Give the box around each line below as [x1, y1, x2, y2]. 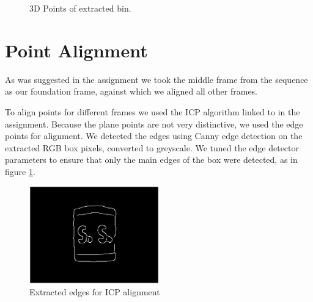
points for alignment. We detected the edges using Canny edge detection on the [5, 129, 303, 142]
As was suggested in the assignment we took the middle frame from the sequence [5, 73, 308, 85]
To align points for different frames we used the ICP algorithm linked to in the [5, 105, 300, 118]
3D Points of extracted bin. [29, 2, 131, 14]
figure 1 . [5, 165, 35, 178]
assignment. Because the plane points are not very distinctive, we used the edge [5, 117, 303, 130]
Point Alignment [5, 37, 148, 62]
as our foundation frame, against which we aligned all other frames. [5, 85, 258, 98]
